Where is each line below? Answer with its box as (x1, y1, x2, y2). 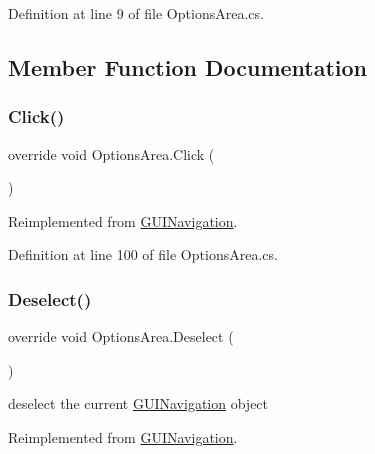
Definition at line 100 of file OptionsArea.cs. (8, 244, 278, 265)
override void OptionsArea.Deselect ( (8, 326, 234, 347)
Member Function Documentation (8, 51, 368, 82)
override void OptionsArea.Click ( (8, 143, 215, 164)
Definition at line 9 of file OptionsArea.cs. (8, 3, 264, 23)
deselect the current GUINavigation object (8, 393, 269, 414)
